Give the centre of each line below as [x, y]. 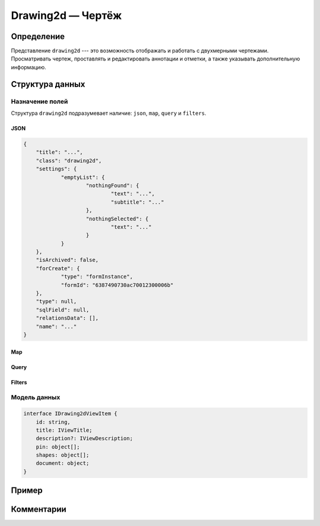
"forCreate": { [58, 268]
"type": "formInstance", [97, 277]
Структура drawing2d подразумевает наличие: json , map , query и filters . [109, 113]
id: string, [53, 422]
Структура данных [48, 84]
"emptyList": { [83, 177]
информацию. [29, 67]
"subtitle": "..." [137, 202]
